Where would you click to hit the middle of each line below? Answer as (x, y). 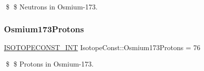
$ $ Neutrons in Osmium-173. (51, 6)
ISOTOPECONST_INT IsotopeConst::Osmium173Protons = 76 (102, 47)
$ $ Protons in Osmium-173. (50, 64)
